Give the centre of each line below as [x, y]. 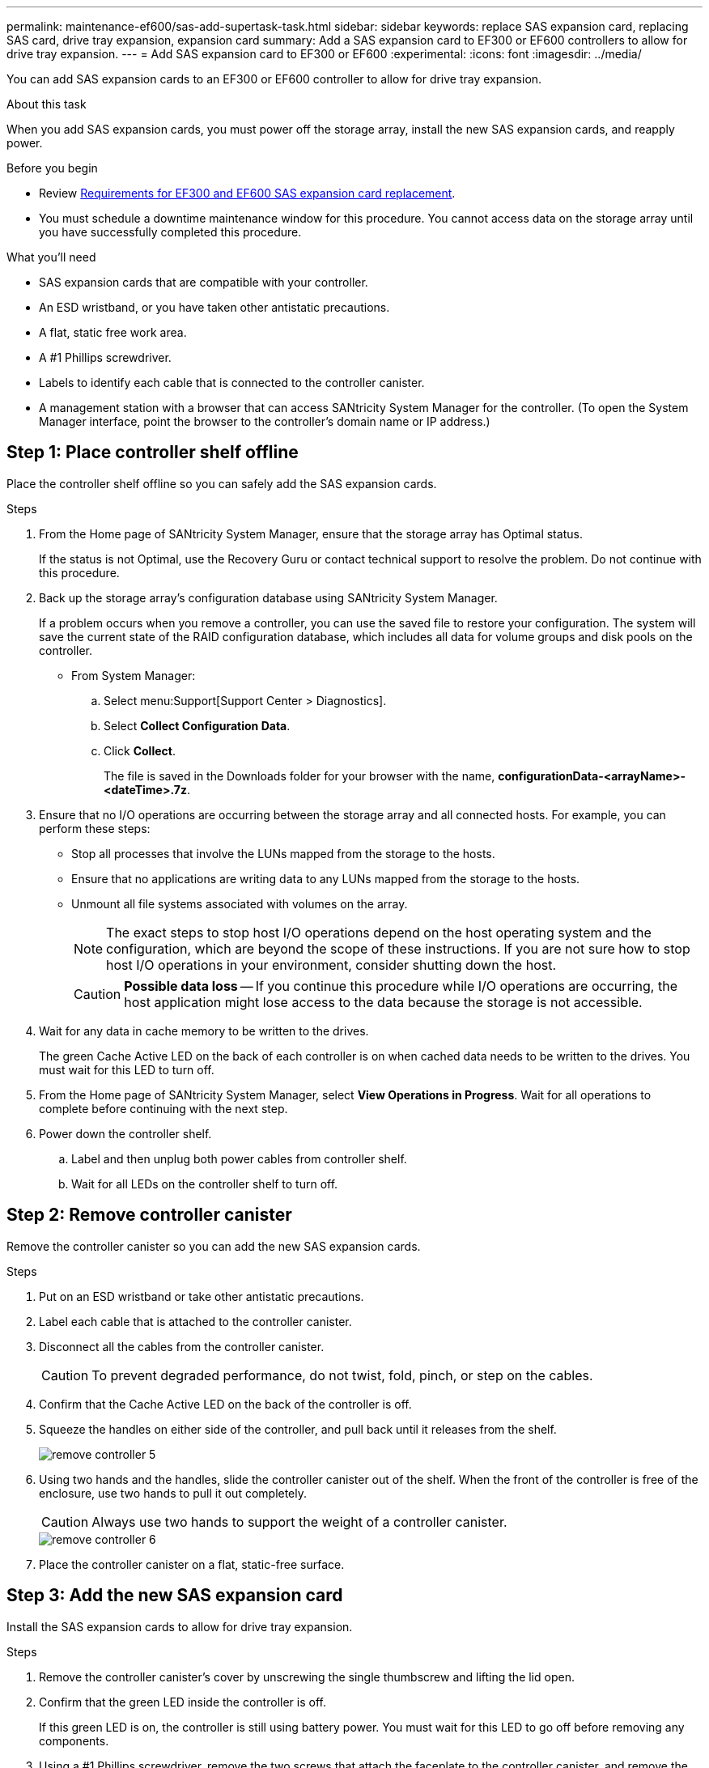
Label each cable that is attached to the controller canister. [195, 1321]
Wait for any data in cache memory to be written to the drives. [204, 1031]
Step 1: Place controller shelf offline [153, 453]
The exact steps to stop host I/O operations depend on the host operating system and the [379, 932]
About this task [47, 104]
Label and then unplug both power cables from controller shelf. [239, 1158]
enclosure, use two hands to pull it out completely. [173, 1493]
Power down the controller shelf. [125, 1133]
